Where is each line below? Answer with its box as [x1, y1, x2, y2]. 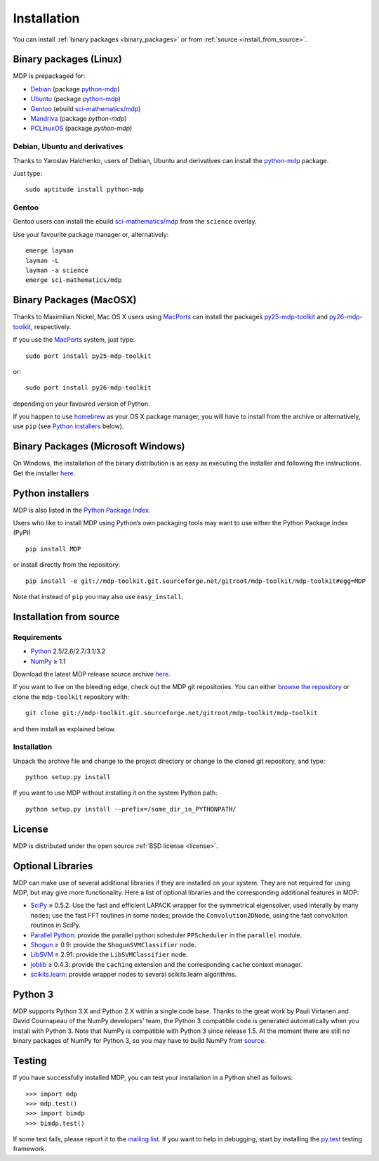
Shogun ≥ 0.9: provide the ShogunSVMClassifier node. [30, 940, 197, 949]
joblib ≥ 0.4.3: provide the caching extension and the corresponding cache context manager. [30, 960, 302, 968]
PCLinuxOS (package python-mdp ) [30, 124, 133, 133]
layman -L [25, 257, 59, 264]
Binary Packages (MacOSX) [13, 294, 137, 306]
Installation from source [13, 610, 120, 622]
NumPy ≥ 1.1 [30, 657, 66, 665]
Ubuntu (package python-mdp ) [30, 95, 121, 103]
